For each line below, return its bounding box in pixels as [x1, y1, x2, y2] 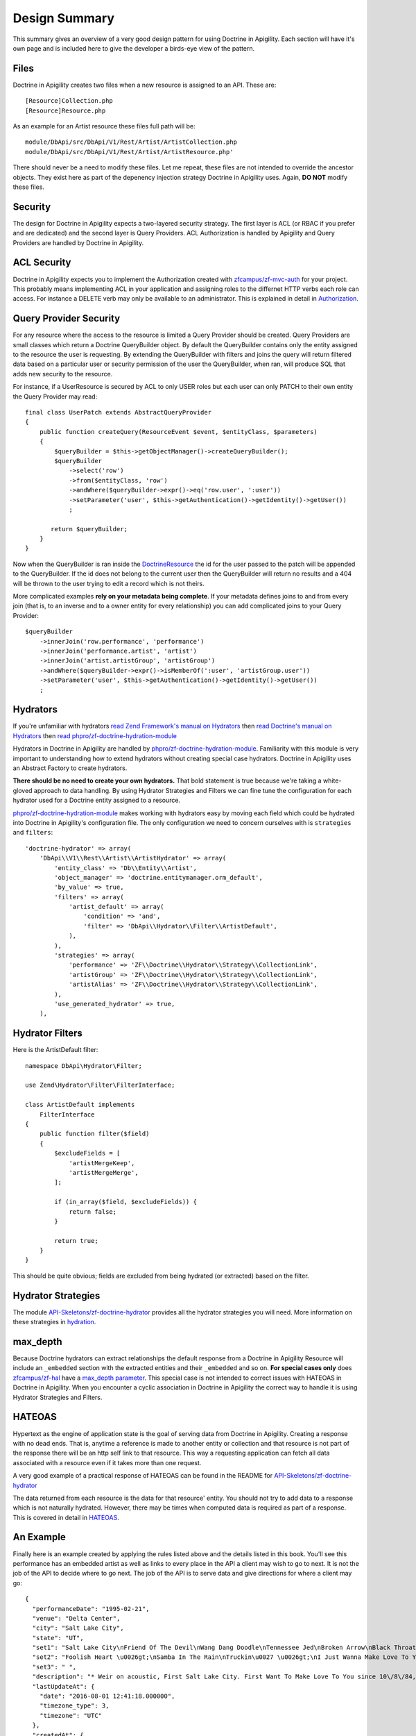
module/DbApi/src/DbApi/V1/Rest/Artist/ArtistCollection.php [25, 138, 237, 146]
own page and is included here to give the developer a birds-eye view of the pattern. [12, 44, 255, 52]
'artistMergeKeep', [69, 1159, 135, 1167]
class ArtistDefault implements [25, 1101, 135, 1109]
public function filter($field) [39, 1130, 150, 1138]
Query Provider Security [12, 312, 121, 324]
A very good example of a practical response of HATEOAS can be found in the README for [12, 1471, 273, 1480]
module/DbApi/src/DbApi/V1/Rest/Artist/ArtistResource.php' [25, 148, 234, 156]
